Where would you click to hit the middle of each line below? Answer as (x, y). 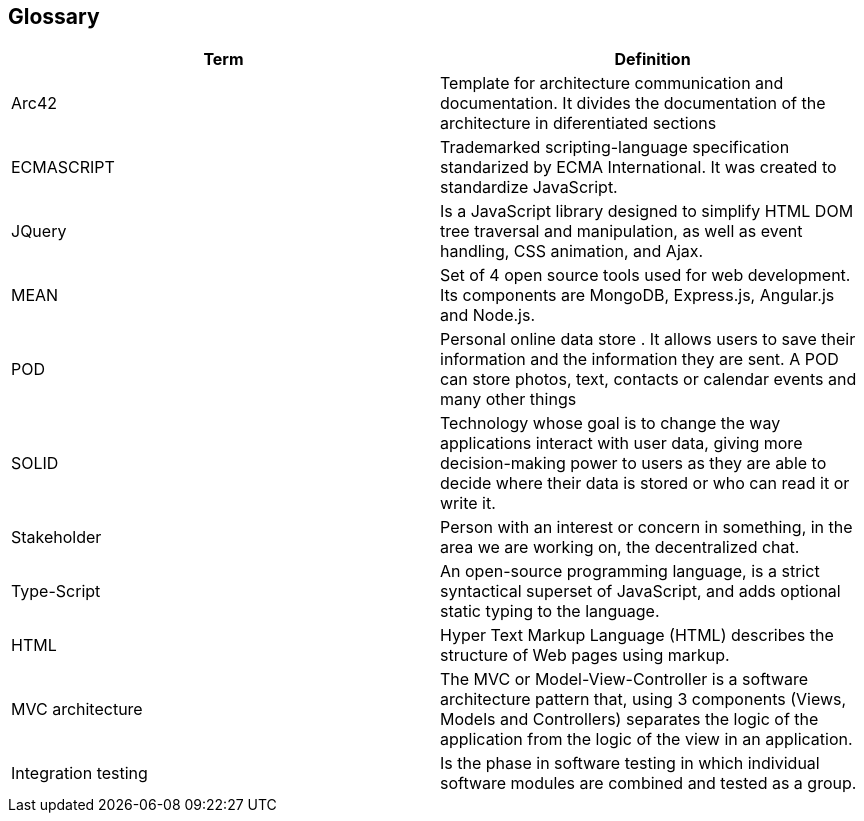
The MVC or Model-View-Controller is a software (624, 679)
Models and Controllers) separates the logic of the (629, 719)
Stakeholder (56, 537)
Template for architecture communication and (612, 83)
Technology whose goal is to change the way (610, 423)
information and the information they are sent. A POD (639, 359)
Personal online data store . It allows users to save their (648, 339)
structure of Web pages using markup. (585, 655)
